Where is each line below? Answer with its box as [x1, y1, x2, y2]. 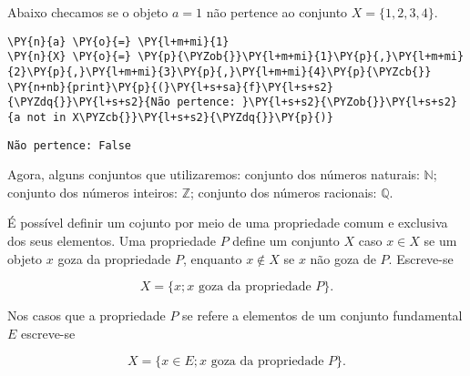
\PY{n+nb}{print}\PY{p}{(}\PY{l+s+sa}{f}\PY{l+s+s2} [7, 80, 333, 94]
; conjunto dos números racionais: [190, 182, 377, 201]
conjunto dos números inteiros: [7, 182, 178, 201]
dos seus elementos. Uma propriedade [7, 230, 217, 249]
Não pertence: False [7, 138, 132, 152]
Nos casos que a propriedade [7, 306, 166, 325]
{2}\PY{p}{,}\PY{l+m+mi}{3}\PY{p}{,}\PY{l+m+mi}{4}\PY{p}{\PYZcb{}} [7, 65, 432, 78]
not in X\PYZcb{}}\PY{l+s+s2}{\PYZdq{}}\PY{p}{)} [26, 110, 333, 124]
